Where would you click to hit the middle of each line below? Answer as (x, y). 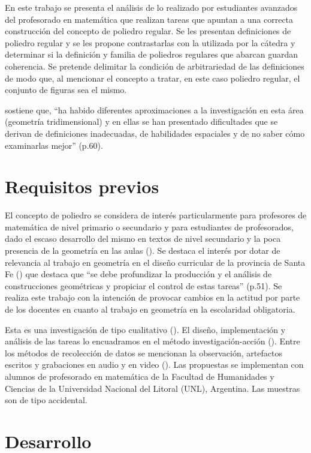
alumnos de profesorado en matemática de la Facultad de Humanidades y (140, 376)
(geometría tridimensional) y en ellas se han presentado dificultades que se (141, 121)
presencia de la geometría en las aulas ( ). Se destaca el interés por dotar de (143, 250)
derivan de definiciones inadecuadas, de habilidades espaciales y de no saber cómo (155, 133)
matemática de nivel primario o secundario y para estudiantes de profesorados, (149, 226)
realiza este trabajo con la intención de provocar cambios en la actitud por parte (153, 297)
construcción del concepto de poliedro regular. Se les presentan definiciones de (148, 31)
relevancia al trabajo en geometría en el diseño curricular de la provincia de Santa (155, 262)
